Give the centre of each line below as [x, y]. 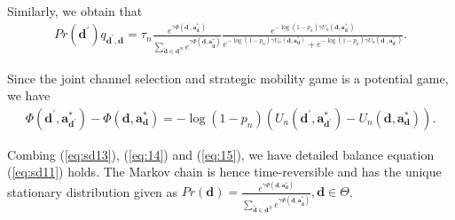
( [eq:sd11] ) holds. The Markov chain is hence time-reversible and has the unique [224, 172]
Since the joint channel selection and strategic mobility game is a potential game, [228, 78]
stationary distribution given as [93, 191]
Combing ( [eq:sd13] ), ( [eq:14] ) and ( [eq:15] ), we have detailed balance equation [221, 154]
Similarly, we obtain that [75, 11]
